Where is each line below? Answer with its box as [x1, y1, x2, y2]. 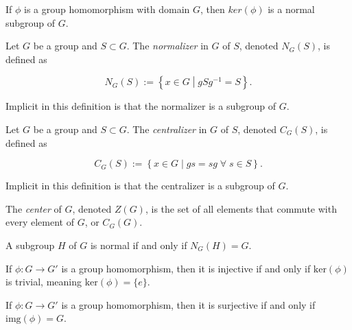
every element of [5, 215, 74, 229]
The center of [5, 201, 62, 215]
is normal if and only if [90, 237, 187, 252]
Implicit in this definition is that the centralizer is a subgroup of [5, 178, 275, 193]
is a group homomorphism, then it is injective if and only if [61, 261, 311, 275]
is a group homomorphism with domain [24, 2, 190, 16]
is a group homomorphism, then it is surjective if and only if [61, 297, 316, 311]
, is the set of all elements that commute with [145, 201, 337, 215]
